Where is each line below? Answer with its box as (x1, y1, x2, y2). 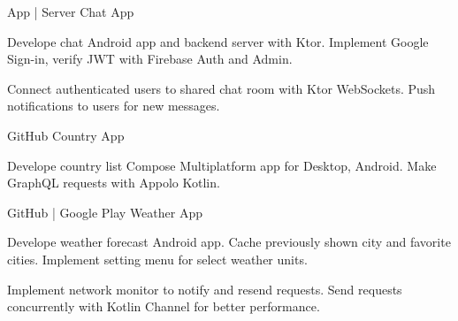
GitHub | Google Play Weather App (7, 203, 202, 221)
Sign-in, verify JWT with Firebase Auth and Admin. (7, 50, 293, 68)
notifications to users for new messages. (7, 96, 220, 115)
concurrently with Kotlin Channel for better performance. (7, 297, 320, 316)
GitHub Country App (7, 126, 125, 144)
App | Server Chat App (7, 3, 134, 20)
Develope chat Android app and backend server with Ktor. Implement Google (7, 32, 429, 50)
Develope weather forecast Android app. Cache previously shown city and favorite (7, 233, 451, 251)
